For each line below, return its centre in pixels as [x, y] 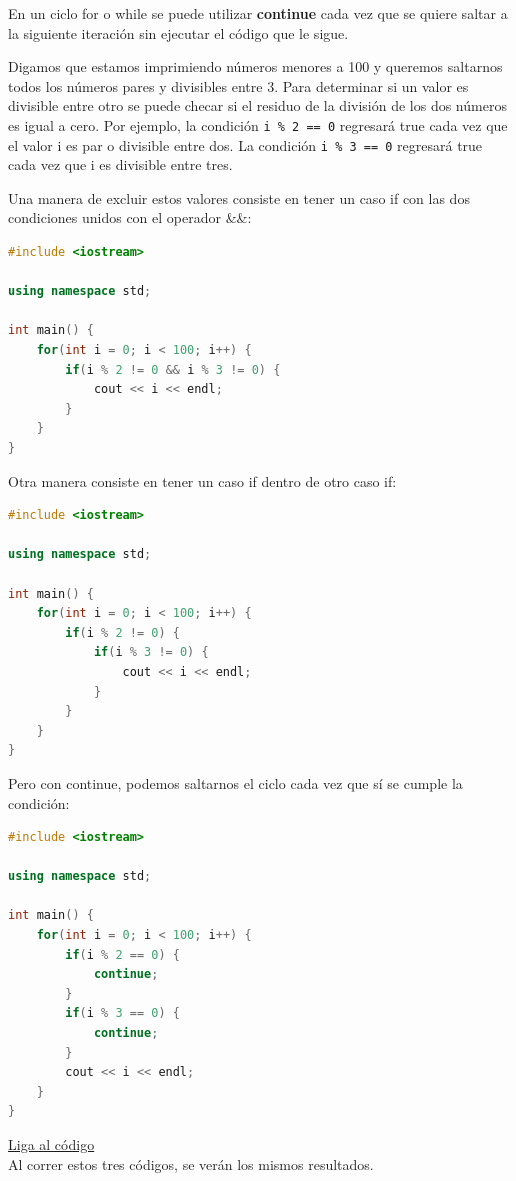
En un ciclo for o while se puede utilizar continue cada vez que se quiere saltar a [258, 13]
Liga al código [51, 1144]
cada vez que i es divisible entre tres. [120, 164]
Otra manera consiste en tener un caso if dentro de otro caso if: [202, 480]
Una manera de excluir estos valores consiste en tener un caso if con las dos [239, 197]
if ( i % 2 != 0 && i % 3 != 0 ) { [173, 369]
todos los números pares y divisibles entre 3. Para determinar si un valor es [238, 85]
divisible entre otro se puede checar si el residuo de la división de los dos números [257, 105]
